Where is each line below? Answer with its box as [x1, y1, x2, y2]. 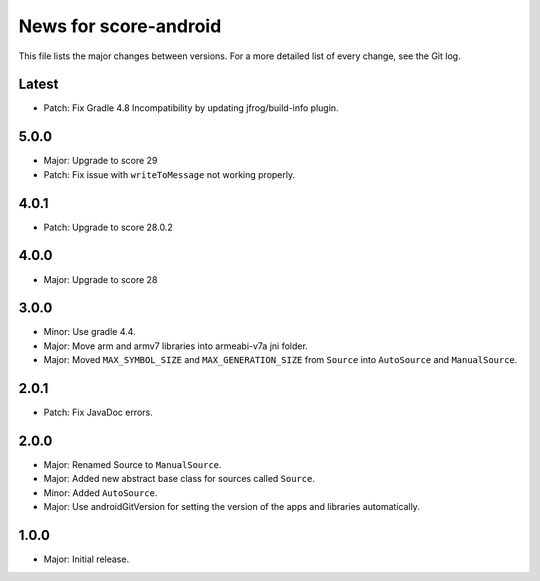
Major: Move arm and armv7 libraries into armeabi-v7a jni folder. [43, 340, 309, 352]
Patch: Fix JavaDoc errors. [43, 406, 154, 419]
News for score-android [18, 15, 222, 37]
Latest [18, 76, 59, 93]
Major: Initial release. [43, 553, 130, 565]
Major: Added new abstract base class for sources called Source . [43, 473, 315, 485]
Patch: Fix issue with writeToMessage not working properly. [43, 168, 295, 180]
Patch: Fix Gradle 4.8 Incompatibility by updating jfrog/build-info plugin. [43, 102, 339, 114]
